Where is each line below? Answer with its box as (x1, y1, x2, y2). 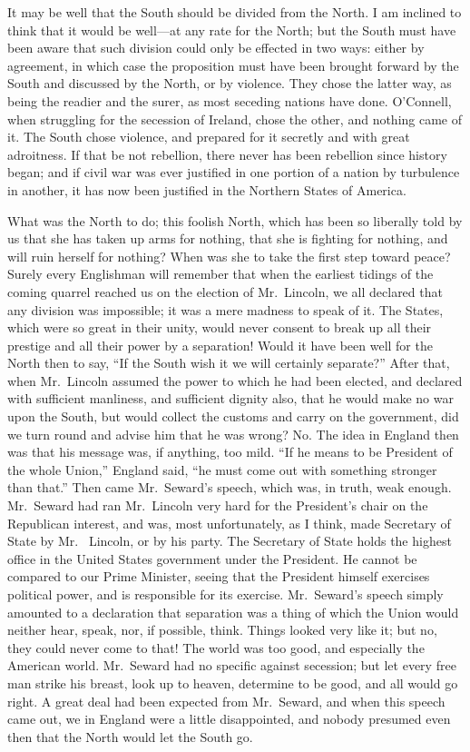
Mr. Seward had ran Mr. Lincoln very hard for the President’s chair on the (7, 496, 428, 515)
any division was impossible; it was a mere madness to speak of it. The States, (7, 300, 444, 319)
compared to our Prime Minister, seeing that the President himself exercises (7, 567, 430, 586)
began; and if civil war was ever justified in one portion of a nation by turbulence (7, 163, 460, 182)
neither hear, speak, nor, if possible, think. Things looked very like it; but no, (7, 620, 437, 639)
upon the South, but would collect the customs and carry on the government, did (7, 407, 459, 426)
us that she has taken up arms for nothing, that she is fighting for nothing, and (7, 229, 448, 248)
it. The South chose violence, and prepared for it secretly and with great (7, 127, 410, 146)
